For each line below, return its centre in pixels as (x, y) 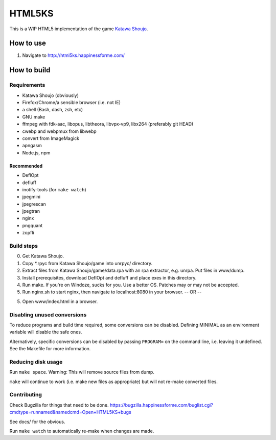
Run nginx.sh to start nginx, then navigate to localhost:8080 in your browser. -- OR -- (112, 292)
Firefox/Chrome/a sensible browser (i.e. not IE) (72, 102)
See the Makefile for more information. (50, 349)
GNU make (34, 117)
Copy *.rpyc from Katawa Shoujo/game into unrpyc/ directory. (87, 263)
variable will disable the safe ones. (46, 332)
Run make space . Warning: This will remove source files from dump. (82, 372)
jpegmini (31, 197)
